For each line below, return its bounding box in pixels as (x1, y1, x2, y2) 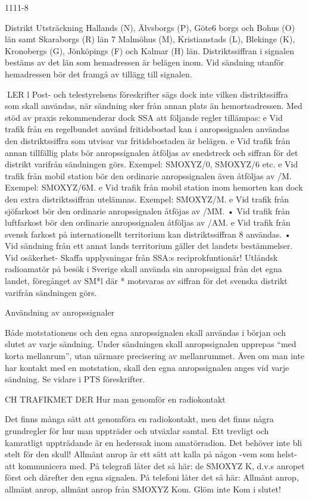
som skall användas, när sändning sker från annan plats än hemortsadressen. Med (5, 99, 302, 112)
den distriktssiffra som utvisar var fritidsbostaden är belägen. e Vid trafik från (5, 134, 291, 146)
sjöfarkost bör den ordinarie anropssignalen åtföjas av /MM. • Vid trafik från (5, 204, 290, 217)
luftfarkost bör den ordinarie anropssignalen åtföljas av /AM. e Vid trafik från (5, 216, 291, 229)
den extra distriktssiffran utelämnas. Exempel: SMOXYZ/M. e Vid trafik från (5, 192, 289, 205)
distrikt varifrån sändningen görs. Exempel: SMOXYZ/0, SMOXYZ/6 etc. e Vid (5, 158, 298, 170)
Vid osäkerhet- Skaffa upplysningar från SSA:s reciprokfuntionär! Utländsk (5, 251, 278, 263)
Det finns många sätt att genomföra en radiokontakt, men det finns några (5, 413, 274, 425)
